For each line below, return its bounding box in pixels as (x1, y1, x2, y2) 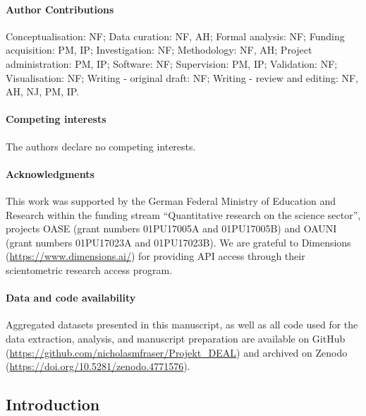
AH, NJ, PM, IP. (6, 84, 80, 99)
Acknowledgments (6, 166, 94, 181)
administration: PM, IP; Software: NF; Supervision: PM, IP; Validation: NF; (6, 56, 338, 71)
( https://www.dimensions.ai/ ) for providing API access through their (6, 249, 305, 263)
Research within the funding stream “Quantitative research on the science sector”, (6, 207, 361, 222)
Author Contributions (6, 1, 114, 16)
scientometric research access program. (6, 262, 173, 277)
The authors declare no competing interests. (6, 138, 196, 153)
